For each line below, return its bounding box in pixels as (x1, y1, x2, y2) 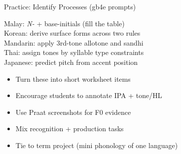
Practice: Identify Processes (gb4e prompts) (4, 1, 136, 11)
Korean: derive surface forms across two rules (4, 28, 141, 38)
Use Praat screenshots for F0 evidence (15, 106, 131, 117)
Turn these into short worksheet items (15, 73, 131, 84)
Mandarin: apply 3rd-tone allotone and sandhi (4, 37, 144, 48)
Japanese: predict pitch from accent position (4, 56, 138, 67)
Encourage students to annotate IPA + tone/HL (15, 90, 162, 101)
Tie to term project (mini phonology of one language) (15, 140, 178, 150)
